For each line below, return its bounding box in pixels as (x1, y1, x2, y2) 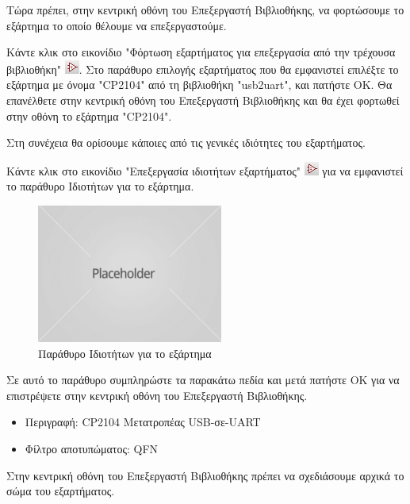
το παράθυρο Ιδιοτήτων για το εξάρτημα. (6, 178, 194, 194)
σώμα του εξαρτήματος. (6, 483, 115, 499)
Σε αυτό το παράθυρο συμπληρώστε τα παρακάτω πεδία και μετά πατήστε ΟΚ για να (6, 371, 400, 388)
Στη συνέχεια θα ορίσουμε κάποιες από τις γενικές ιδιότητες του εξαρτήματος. (6, 134, 366, 151)
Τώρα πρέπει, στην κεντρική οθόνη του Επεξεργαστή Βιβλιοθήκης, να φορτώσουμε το (6, 2, 404, 17)
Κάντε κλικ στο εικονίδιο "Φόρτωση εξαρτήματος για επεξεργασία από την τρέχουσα (6, 44, 396, 60)
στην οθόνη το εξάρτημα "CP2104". (6, 107, 172, 124)
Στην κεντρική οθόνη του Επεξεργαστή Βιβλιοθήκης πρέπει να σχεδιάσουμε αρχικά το (6, 467, 404, 483)
